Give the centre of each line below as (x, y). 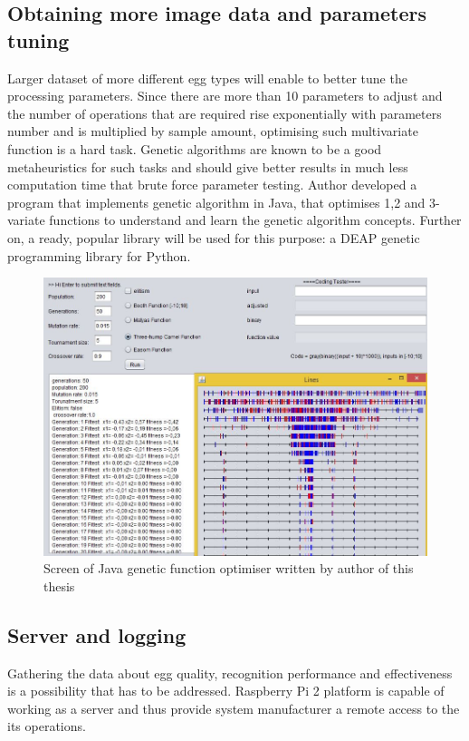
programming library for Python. (99, 255)
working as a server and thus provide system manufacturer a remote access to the (234, 708)
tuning (38, 39)
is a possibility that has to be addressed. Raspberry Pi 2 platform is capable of (226, 691)
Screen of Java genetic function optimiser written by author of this (229, 568)
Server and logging (97, 634)
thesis (59, 585)
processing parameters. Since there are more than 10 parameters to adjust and (225, 96)
